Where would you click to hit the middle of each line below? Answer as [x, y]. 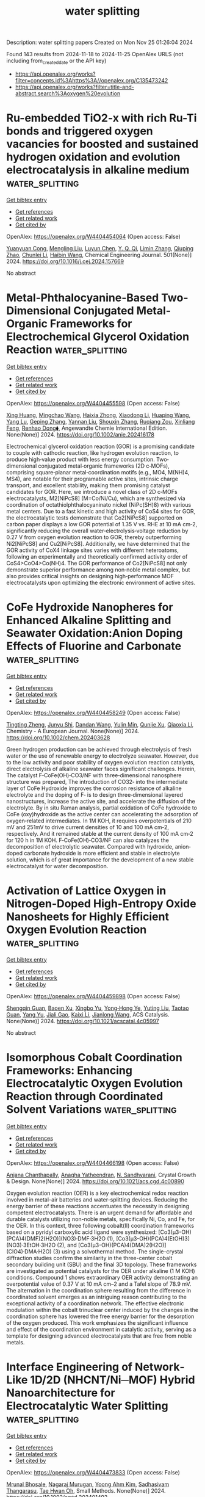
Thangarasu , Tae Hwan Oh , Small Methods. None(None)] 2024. [86, 1490]
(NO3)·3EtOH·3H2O [31, 1245]
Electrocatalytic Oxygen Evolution [95, 1083]
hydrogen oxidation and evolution [93, 157]
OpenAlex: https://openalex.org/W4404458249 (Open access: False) [93, 712]
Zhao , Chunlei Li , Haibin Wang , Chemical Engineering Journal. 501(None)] [99, 255]
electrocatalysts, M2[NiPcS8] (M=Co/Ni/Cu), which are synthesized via [96, 498]
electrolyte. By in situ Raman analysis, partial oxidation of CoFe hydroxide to [102, 808]
